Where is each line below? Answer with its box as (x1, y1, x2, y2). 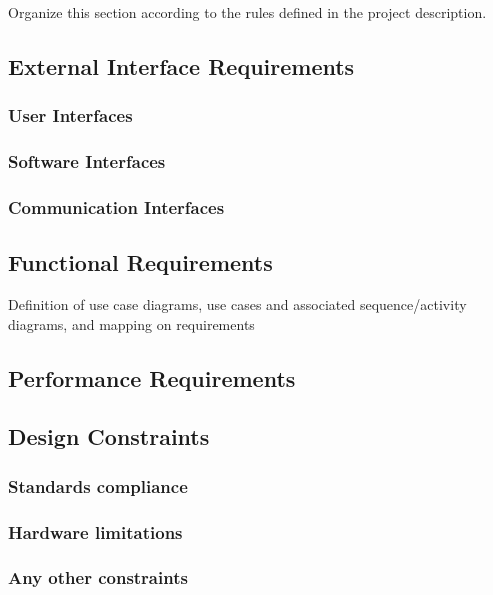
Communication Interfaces (8, 194, 225, 219)
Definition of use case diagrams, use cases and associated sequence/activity (8, 294, 467, 315)
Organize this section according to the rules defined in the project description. (8, 2, 487, 22)
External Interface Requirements (8, 50, 355, 81)
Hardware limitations (8, 519, 183, 544)
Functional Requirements (8, 247, 273, 278)
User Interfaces (8, 103, 133, 128)
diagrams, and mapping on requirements (8, 313, 255, 334)
